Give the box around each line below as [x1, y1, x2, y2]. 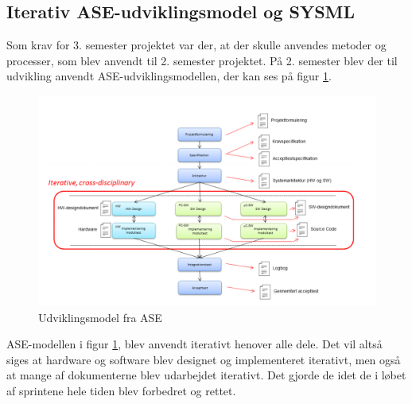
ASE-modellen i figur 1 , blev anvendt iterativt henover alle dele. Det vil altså [6, 336, 383, 352]
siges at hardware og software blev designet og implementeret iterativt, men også [6, 351, 401, 367]
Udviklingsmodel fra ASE [38, 309, 162, 325]
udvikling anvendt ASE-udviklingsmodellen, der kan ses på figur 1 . [6, 68, 332, 84]
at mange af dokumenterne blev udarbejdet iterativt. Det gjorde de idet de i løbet [6, 367, 406, 383]
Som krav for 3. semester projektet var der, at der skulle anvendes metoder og [6, 37, 387, 53]
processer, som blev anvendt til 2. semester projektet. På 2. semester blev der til [6, 52, 398, 68]
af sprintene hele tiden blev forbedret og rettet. [6, 382, 236, 398]
